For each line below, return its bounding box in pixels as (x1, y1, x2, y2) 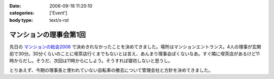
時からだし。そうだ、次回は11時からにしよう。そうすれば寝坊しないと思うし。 (9, 58, 173, 64)
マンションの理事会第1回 (9, 30, 86, 39)
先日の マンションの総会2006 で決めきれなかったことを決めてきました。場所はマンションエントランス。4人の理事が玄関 (9, 44, 261, 50)
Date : (9, 3, 21, 9)
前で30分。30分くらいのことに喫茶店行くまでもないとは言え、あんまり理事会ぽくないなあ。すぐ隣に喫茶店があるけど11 (9, 51, 260, 57)
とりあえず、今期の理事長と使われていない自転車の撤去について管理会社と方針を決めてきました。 (9, 67, 213, 73)
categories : (9, 10, 35, 16)
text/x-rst (49, 17, 69, 23)
